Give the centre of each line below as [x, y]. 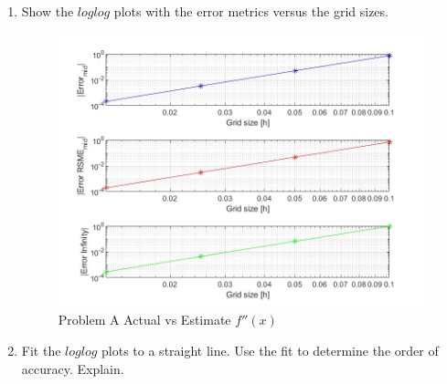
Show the [48, 11]
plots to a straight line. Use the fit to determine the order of [270, 350]
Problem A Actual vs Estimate [144, 320]
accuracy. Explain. [73, 368]
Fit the [41, 350]
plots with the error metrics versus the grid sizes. [251, 11]
